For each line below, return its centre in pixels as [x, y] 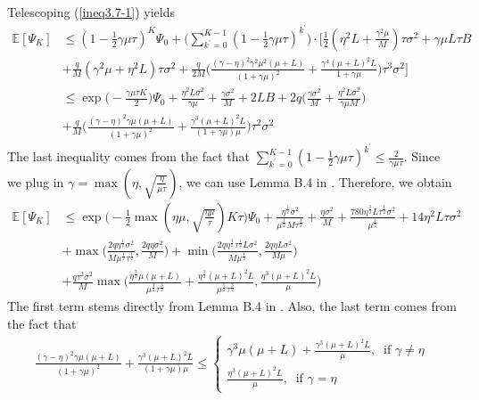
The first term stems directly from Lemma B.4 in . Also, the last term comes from [232, 306]
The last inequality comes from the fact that [129, 156]
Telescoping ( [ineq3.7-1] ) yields [91, 12]
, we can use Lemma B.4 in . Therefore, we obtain [315, 181]
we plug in [36, 181]
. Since [422, 156]
